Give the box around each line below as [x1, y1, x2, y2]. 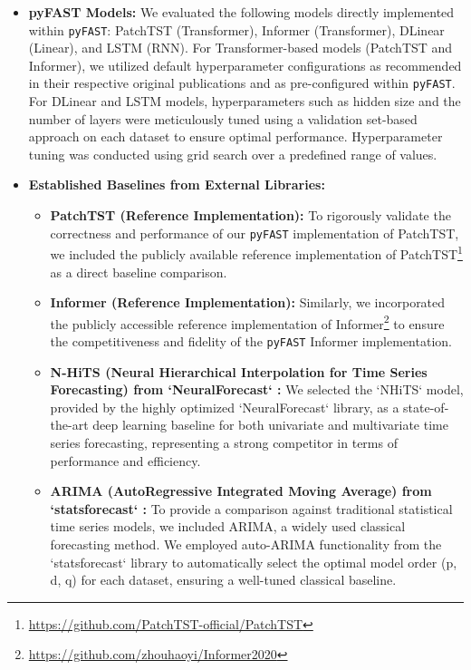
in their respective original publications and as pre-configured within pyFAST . [28, 73, 456, 92]
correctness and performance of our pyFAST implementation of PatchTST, [50, 223, 459, 242]
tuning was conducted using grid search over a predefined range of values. [28, 144, 437, 163]
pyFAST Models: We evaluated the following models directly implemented [28, 3, 455, 21]
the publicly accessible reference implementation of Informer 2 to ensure [50, 311, 445, 333]
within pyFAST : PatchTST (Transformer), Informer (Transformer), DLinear [28, 20, 445, 39]
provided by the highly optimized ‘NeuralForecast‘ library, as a [50, 397, 399, 416]
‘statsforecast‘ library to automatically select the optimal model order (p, [50, 552, 457, 571]
